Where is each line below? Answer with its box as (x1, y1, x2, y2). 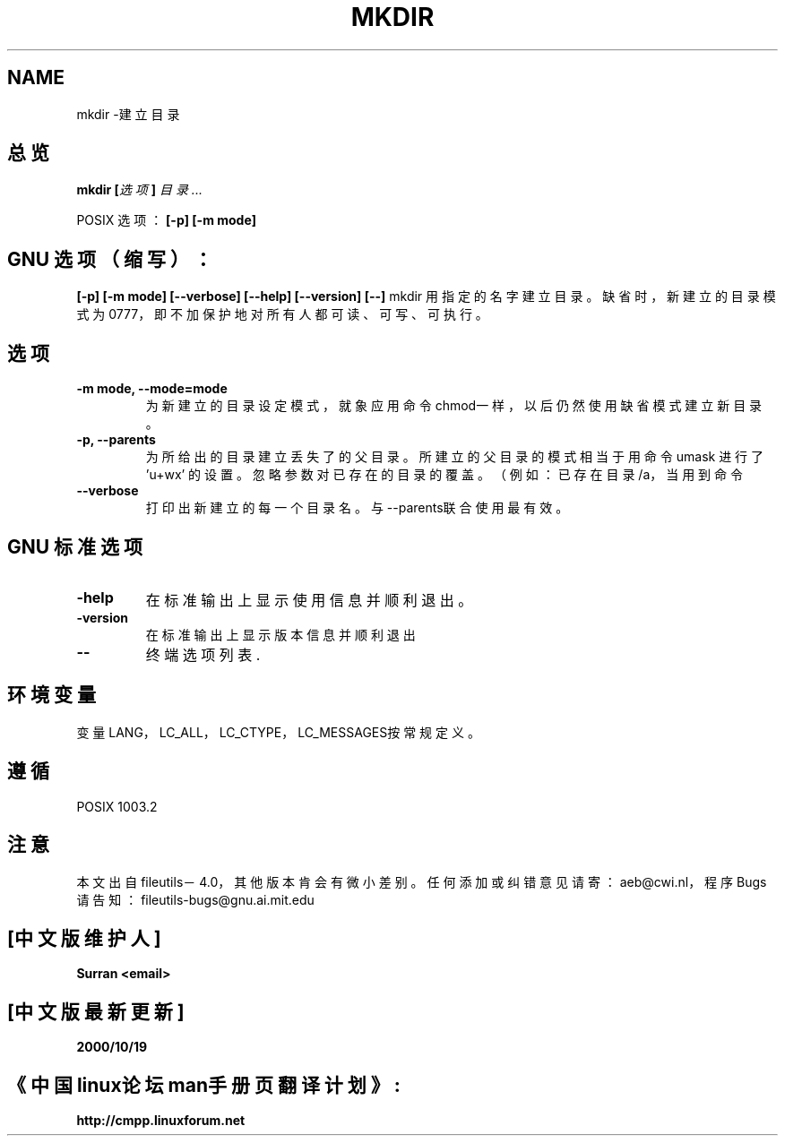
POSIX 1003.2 (76, 798, 158, 814)
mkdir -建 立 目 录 (76, 106, 180, 122)
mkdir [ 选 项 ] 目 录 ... (76, 182, 203, 198)
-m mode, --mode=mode (76, 381, 228, 397)
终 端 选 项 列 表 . (145, 645, 261, 664)
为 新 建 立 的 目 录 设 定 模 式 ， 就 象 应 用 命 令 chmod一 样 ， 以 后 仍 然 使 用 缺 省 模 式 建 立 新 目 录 (145, 398, 763, 414)
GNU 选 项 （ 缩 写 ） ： (7, 247, 212, 271)
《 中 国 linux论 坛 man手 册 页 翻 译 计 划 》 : (7, 1073, 401, 1096)
